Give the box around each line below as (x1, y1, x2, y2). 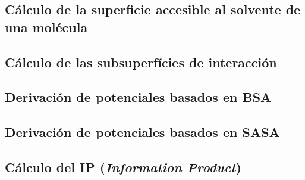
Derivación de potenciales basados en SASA (5, 123, 280, 141)
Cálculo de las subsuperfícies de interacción (5, 52, 277, 71)
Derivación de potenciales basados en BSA (5, 88, 272, 106)
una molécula (5, 17, 88, 36)
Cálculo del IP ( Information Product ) (5, 157, 241, 176)
